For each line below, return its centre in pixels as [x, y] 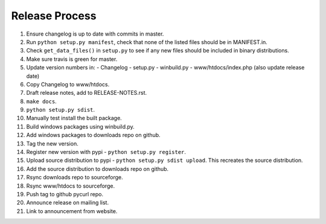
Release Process [54, 16]
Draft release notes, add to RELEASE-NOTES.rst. [87, 93]
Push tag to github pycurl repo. [65, 194]
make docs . [41, 101]
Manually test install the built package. [74, 118]
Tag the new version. [52, 143]
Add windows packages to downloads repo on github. [93, 135]
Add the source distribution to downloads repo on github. [97, 168]
